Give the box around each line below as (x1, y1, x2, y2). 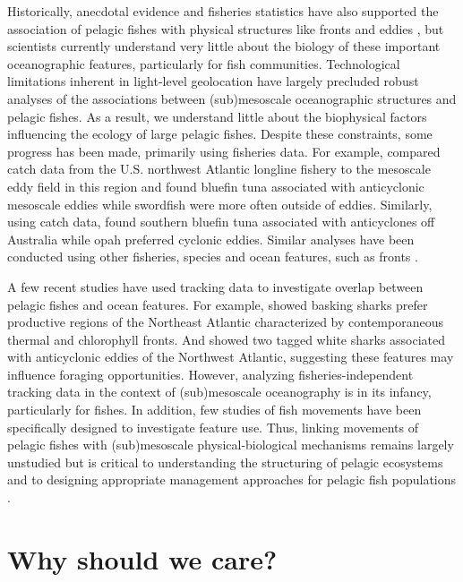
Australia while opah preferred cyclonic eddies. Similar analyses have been (7, 229, 415, 248)
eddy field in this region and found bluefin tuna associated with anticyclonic (7, 176, 424, 195)
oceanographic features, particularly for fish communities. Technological (7, 54, 400, 73)
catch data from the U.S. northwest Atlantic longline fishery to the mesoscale (7, 159, 431, 178)
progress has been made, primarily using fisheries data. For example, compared (7, 141, 441, 160)
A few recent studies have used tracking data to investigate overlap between (7, 277, 424, 295)
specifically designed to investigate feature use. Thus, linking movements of (7, 417, 418, 436)
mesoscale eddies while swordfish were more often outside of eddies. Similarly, (7, 194, 433, 213)
